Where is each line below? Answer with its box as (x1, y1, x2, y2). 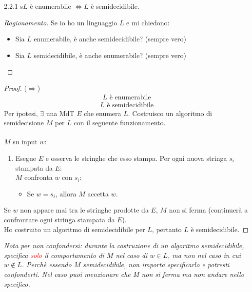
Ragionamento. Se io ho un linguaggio (4, 17, 117, 27)
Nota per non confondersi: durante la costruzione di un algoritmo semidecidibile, (4, 240, 244, 251)
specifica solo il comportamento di (4, 250, 104, 260)
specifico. (4, 278, 30, 289)
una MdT (46, 108, 75, 118)
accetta (87, 188, 109, 198)
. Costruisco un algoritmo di (128, 108, 212, 118)
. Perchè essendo (21, 259, 72, 270)
